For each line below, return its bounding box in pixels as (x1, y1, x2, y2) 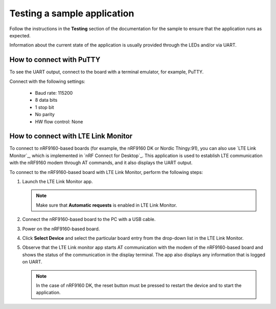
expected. (9, 32, 31, 38)
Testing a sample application (9, 8, 134, 19)
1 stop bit (35, 104, 54, 110)
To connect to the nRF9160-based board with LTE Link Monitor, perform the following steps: (9, 169, 203, 175)
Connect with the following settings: (9, 78, 85, 84)
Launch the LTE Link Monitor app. (22, 179, 93, 185)
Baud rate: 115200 (35, 90, 73, 96)
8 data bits (35, 97, 58, 103)
